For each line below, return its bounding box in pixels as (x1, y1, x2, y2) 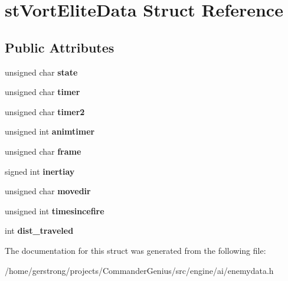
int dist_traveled (5, 224, 74, 237)
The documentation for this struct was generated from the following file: (5, 244, 266, 256)
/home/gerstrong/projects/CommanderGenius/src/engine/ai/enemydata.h (5, 264, 274, 276)
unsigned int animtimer (5, 125, 95, 138)
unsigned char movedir (5, 185, 91, 197)
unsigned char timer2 (5, 105, 85, 117)
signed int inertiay (5, 165, 75, 177)
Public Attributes (5, 38, 114, 56)
